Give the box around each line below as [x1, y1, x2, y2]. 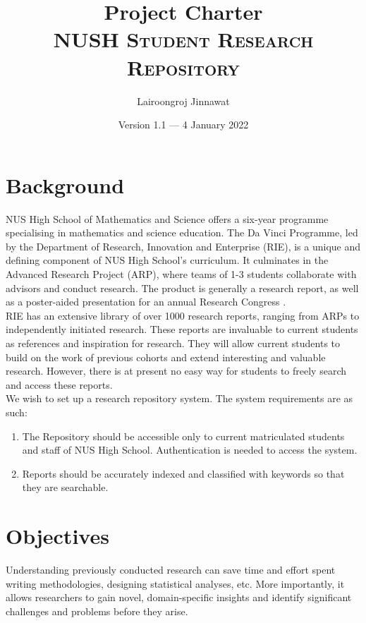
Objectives [6, 521, 109, 550]
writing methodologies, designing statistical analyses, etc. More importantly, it [6, 576, 345, 591]
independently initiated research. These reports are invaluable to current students [6, 322, 358, 337]
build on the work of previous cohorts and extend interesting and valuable [6, 349, 326, 364]
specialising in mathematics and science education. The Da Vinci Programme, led [6, 225, 358, 240]
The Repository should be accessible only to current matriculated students [22, 428, 345, 443]
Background [6, 170, 125, 199]
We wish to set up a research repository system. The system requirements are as [6, 391, 353, 406]
